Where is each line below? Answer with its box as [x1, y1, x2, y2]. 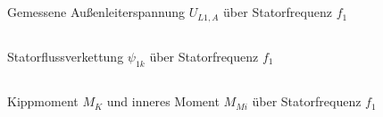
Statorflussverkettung [7, 47, 124, 66]
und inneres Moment [106, 92, 220, 111]
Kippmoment [7, 92, 79, 111]
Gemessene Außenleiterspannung [7, 3, 186, 21]
